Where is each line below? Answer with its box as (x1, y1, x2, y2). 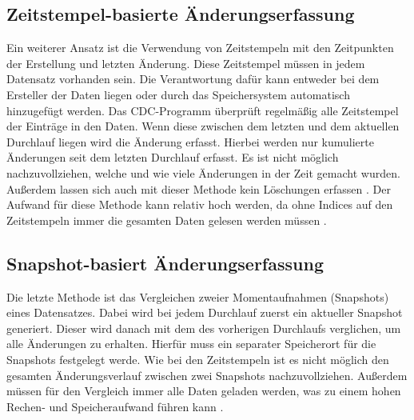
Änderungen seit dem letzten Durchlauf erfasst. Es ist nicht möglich (6, 149, 339, 166)
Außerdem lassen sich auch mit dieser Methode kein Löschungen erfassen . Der (6, 180, 391, 197)
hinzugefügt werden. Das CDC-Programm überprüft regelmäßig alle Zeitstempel (6, 102, 399, 118)
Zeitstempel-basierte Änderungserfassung (6, 2, 355, 26)
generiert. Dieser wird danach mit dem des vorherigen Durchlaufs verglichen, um (6, 319, 401, 336)
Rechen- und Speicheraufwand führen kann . (6, 398, 224, 414)
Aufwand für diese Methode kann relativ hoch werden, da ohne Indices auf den (6, 196, 393, 213)
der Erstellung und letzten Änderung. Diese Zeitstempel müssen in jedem (6, 54, 365, 71)
